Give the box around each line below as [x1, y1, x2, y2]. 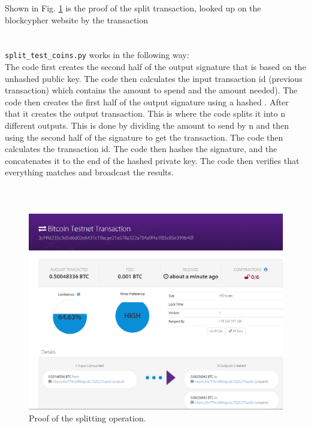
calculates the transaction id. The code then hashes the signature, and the [5, 142, 277, 155]
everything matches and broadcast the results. [5, 166, 174, 178]
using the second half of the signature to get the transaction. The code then [5, 130, 283, 143]
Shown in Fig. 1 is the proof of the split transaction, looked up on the [5, 2, 261, 14]
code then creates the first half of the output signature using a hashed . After [5, 95, 289, 108]
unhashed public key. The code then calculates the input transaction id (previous [5, 72, 303, 84]
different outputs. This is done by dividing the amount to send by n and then [5, 119, 289, 131]
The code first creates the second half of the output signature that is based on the [5, 60, 306, 73]
